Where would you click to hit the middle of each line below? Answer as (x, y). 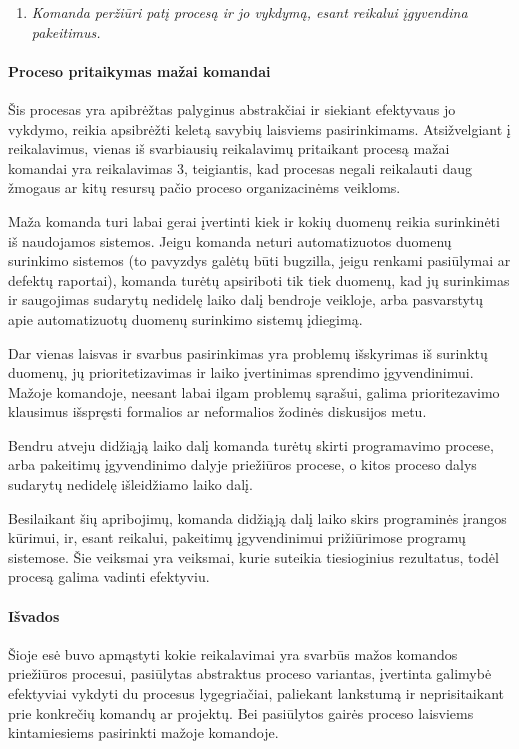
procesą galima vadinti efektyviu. (109, 576)
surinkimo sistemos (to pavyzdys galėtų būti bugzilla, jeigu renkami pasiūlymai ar (259, 260)
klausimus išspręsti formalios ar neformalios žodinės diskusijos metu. (217, 411)
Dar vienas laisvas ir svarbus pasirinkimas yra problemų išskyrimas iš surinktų (248, 352)
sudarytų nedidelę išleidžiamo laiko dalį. (130, 484)
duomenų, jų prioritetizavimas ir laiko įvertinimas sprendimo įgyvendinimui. (241, 372)
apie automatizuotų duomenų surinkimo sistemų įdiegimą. (185, 318)
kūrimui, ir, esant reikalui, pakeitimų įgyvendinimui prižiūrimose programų (237, 537)
